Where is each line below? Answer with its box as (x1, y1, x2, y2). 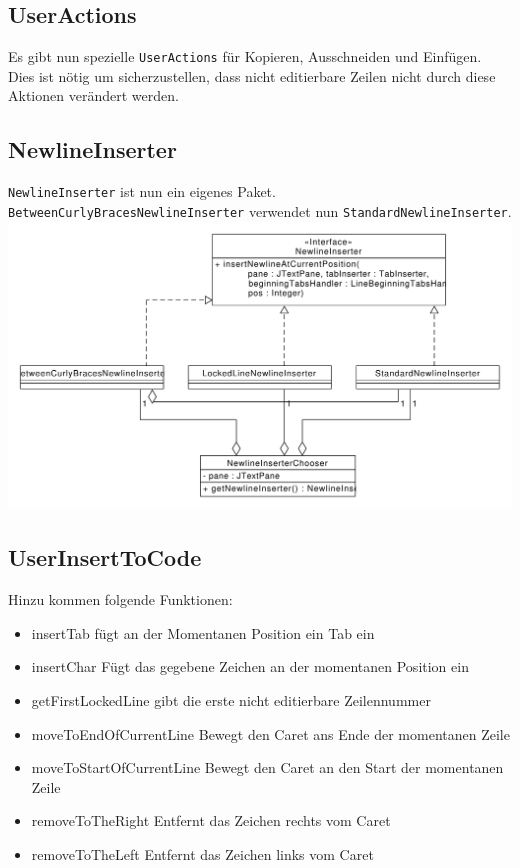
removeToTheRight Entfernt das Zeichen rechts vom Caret (31, 810, 391, 831)
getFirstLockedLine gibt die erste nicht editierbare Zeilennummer (31, 690, 431, 711)
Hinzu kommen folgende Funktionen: (8, 589, 233, 610)
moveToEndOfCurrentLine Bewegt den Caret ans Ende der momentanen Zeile (31, 723, 510, 744)
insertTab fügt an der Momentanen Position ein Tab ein (31, 622, 375, 643)
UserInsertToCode (8, 542, 202, 573)
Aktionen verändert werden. (8, 85, 179, 106)
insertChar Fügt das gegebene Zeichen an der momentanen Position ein (31, 656, 469, 677)
